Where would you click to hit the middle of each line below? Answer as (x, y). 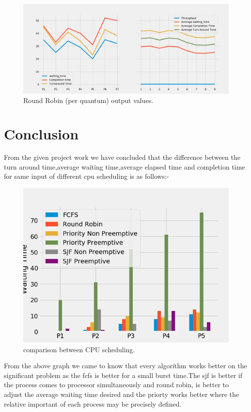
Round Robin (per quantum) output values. (88, 100)
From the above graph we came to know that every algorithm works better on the (125, 366)
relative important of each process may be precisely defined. (93, 403)
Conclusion (41, 134)
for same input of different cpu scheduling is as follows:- (86, 176)
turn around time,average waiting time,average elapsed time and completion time (125, 166)
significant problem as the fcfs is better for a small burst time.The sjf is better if (123, 375)
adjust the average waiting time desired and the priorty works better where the (122, 394)
